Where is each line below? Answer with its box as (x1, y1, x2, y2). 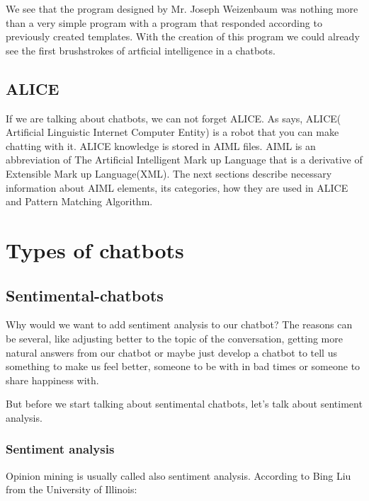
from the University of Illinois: (6, 482, 137, 497)
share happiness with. (6, 372, 99, 387)
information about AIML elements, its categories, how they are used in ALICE (6, 180, 348, 195)
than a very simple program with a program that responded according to (6, 15, 322, 30)
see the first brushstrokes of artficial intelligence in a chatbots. (6, 42, 276, 57)
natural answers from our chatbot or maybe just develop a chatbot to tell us (6, 345, 337, 359)
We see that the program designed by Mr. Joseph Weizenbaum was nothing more (6, 1, 358, 16)
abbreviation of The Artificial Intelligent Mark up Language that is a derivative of (6, 152, 363, 167)
